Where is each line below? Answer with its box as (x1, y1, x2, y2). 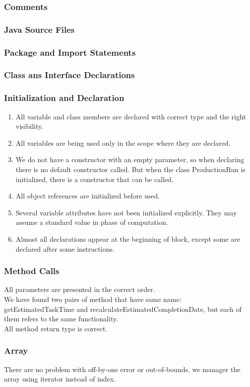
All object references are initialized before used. (15, 191, 160, 201)
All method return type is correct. (4, 323, 108, 333)
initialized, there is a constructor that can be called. (15, 174, 174, 184)
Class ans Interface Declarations (4, 69, 135, 81)
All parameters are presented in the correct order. (4, 284, 155, 294)
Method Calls (4, 265, 60, 277)
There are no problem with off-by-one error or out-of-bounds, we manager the (4, 364, 241, 374)
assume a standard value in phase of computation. (15, 217, 168, 227)
